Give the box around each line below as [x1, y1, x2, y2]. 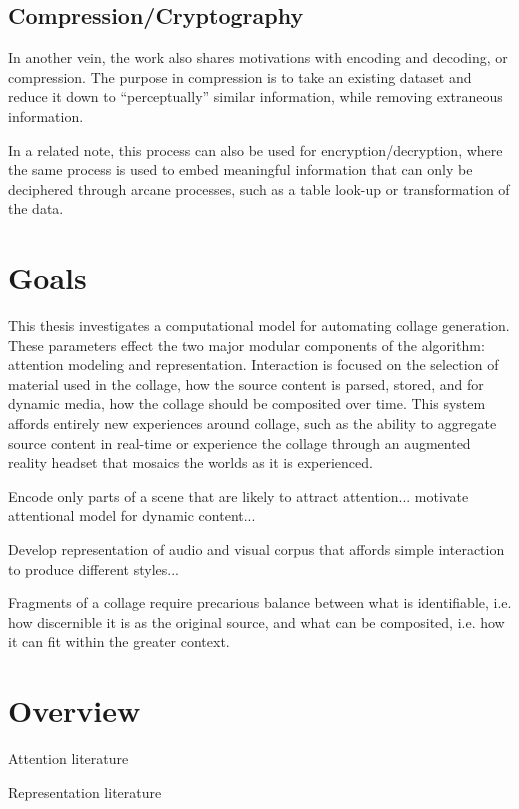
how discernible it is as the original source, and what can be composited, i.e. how [8, 611, 505, 632]
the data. [8, 198, 64, 219]
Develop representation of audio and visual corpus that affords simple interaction [8, 539, 505, 560]
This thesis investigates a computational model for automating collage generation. [8, 315, 510, 336]
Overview [8, 690, 141, 731]
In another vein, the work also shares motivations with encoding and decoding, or [8, 47, 508, 68]
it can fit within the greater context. [8, 631, 230, 652]
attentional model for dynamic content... [8, 505, 256, 526]
